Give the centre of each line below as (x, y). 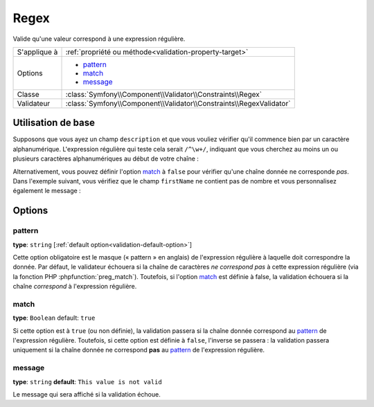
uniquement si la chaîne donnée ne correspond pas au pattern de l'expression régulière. (139, 350)
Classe (28, 94)
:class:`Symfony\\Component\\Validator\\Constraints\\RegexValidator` (178, 103)
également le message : (47, 191)
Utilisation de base (54, 123)
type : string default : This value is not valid (87, 381)
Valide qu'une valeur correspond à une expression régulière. (99, 39)
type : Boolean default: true (54, 318)
